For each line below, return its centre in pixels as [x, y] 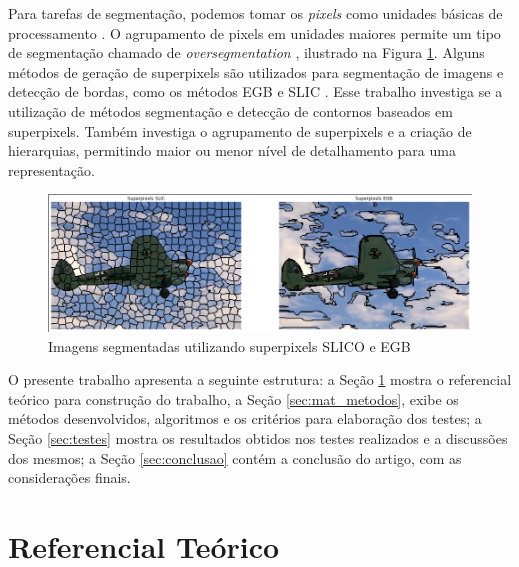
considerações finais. [69, 477]
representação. [51, 169]
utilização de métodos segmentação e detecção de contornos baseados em [230, 110]
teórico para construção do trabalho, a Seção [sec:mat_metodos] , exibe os [233, 398]
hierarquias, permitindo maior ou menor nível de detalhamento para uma [232, 150]
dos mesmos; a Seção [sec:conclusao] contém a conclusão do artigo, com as [235, 457]
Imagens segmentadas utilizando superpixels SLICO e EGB [229, 345]
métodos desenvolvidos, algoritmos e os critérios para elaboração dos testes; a [245, 418]
